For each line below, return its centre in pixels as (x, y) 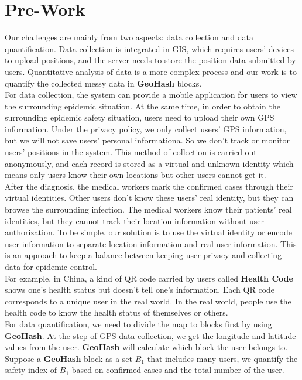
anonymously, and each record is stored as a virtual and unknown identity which (149, 163)
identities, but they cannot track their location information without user (134, 220)
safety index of (31, 370)
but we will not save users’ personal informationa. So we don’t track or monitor (147, 140)
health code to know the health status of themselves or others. (116, 312)
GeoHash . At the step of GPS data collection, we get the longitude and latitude (150, 335)
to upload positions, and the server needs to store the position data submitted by (150, 60)
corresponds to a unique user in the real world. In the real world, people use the (148, 301)
